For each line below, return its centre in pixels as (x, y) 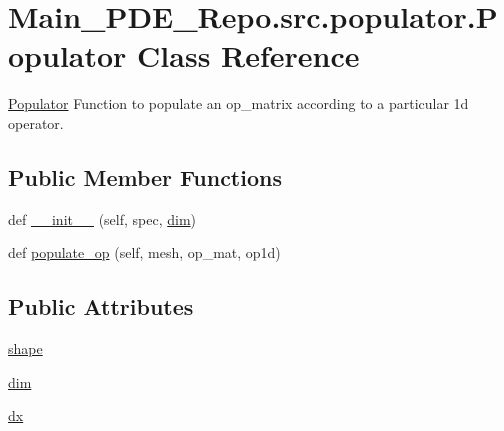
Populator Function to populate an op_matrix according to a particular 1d (238, 103)
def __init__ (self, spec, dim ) (102, 218)
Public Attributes (101, 306)
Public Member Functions (145, 176)
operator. (36, 122)
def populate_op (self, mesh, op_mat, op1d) (144, 252)
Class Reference (248, 55)
